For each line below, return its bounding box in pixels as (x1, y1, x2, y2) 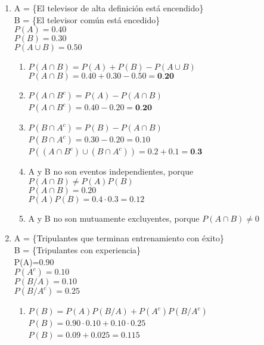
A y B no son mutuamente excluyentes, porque (28, 212, 200, 224)
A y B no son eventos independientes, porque (28, 165, 194, 178)
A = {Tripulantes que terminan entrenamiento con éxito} (14, 232, 224, 244)
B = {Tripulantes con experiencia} (14, 243, 141, 256)
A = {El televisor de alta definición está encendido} (14, 2, 204, 14)
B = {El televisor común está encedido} (14, 13, 160, 26)
